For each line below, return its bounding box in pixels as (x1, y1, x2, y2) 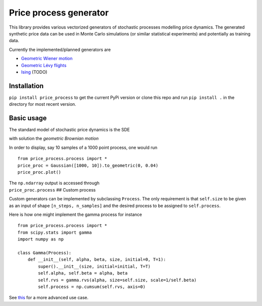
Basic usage (9, 114, 47, 122)
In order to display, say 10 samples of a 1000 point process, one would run (9, 145, 158, 150)
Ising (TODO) (21, 69, 48, 75)
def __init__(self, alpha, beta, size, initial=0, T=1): (27, 257, 166, 262)
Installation (9, 81, 44, 90)
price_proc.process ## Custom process (9, 187, 96, 193)
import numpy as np (17, 237, 64, 242)
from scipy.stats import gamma (17, 229, 92, 235)
